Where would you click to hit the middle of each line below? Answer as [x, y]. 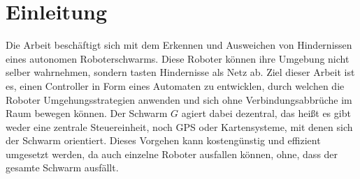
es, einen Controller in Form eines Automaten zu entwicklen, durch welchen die [175, 85]
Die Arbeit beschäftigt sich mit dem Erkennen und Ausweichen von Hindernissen [179, 45]
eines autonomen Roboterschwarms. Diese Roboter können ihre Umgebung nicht [178, 58]
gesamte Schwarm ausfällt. [62, 168]
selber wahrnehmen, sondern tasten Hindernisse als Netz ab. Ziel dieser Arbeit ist [180, 72]
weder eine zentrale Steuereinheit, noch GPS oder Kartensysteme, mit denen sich [179, 126]
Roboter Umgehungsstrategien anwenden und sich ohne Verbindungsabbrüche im [179, 99]
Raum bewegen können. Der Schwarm [87, 113]
